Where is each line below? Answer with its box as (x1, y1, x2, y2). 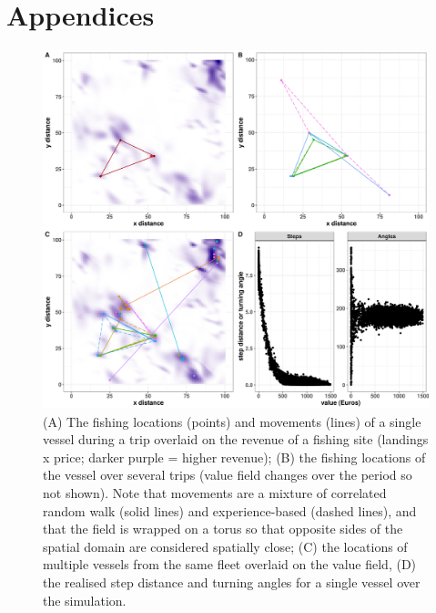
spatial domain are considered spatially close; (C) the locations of (43, 536, 408, 556)
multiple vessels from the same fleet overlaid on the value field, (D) (43, 555, 417, 574)
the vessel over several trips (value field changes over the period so (43, 465, 412, 484)
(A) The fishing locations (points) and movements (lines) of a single (43, 411, 421, 431)
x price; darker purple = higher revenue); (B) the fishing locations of (43, 447, 426, 466)
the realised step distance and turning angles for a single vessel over (43, 573, 421, 591)
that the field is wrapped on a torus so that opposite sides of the (43, 519, 403, 538)
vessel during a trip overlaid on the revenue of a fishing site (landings (43, 430, 429, 449)
